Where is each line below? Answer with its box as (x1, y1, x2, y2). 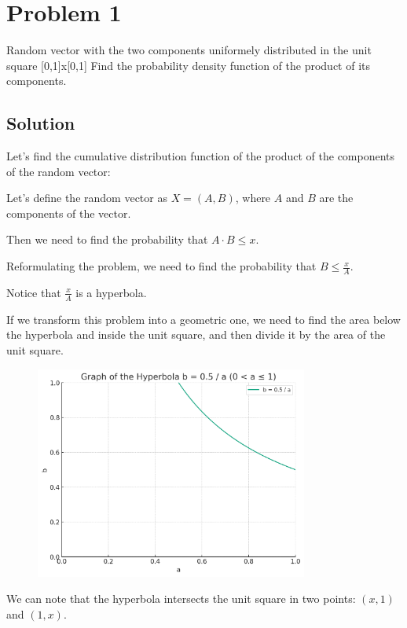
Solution (6, 111, 75, 135)
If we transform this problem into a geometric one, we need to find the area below (6, 310, 401, 327)
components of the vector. (6, 204, 131, 221)
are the (319, 189, 354, 206)
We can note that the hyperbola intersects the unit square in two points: (6, 590, 356, 607)
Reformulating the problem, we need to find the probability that (6, 258, 317, 274)
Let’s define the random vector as (6, 189, 167, 206)
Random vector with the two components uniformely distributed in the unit (6, 42, 372, 58)
